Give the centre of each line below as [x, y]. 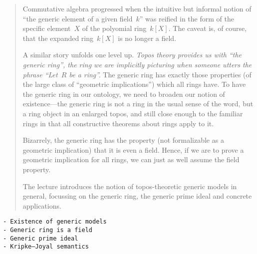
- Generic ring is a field [48, 230]
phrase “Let [40, 74]
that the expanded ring [58, 38]
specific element [47, 28]
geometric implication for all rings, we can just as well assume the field [131, 159]
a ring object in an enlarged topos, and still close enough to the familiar [133, 113]
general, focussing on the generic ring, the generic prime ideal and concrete [137, 196]
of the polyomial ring [114, 28]
